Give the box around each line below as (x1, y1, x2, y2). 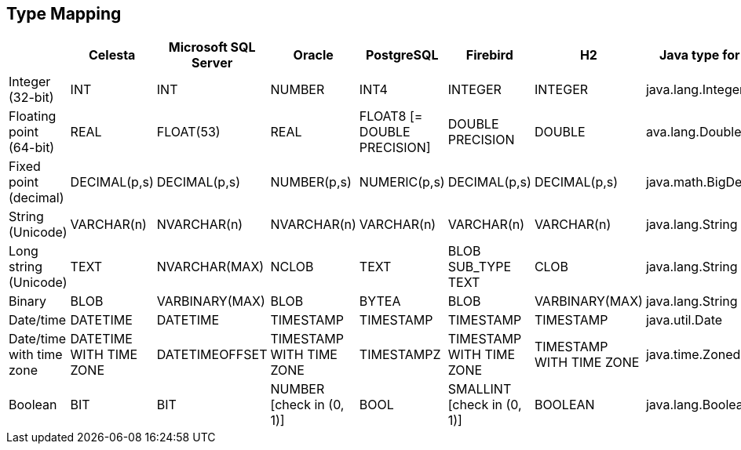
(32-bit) (9, 89, 54, 106)
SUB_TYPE (447, 259, 512, 275)
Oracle (293, 47, 334, 64)
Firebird (465, 47, 513, 64)
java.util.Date (645, 312, 723, 328)
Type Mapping (6, 4, 122, 24)
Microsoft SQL (168, 39, 256, 56)
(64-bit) (9, 140, 55, 156)
